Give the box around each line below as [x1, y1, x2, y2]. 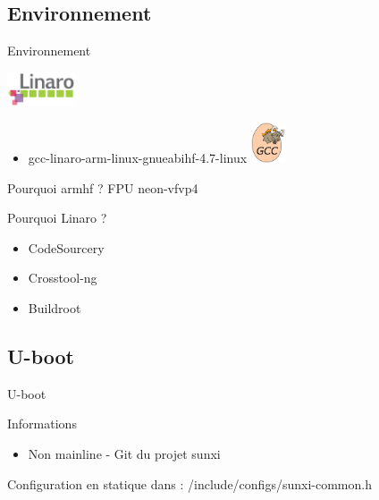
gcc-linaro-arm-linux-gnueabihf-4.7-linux [28, 148, 248, 167]
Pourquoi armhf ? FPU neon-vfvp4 [7, 178, 198, 197]
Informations [7, 414, 77, 433]
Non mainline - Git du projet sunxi [28, 445, 221, 463]
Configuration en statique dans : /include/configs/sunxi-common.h [7, 474, 372, 493]
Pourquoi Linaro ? [7, 208, 107, 227]
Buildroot [28, 299, 81, 318]
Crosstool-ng [28, 268, 97, 287]
